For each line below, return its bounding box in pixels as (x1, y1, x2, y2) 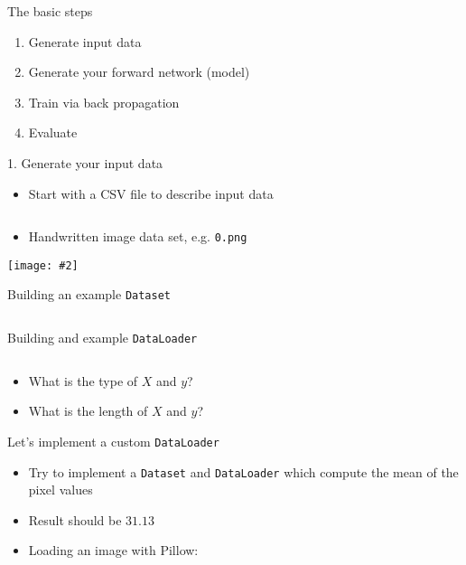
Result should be (28, 510, 122, 529)
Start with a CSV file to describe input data (28, 184, 274, 202)
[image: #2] (7, 259, 79, 272)
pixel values (28, 480, 93, 499)
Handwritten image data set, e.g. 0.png (28, 227, 247, 246)
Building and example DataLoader (7, 328, 198, 347)
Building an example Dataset (7, 285, 171, 304)
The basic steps (7, 2, 93, 20)
